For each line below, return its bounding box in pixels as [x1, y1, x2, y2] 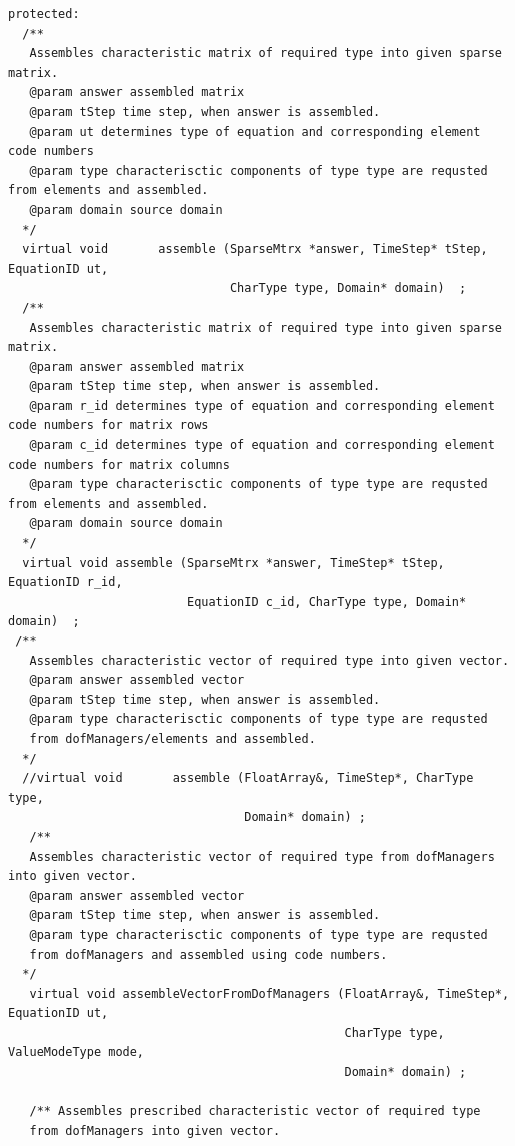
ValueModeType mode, [8, 1045, 145, 1060]
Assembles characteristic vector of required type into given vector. [29, 653, 510, 668]
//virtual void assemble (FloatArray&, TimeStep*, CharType [22, 771, 474, 786]
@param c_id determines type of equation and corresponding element [29, 438, 495, 453]
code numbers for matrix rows [8, 418, 209, 433]
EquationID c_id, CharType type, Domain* [186, 594, 467, 609]
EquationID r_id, [8, 575, 123, 590]
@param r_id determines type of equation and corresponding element [29, 398, 495, 413]
